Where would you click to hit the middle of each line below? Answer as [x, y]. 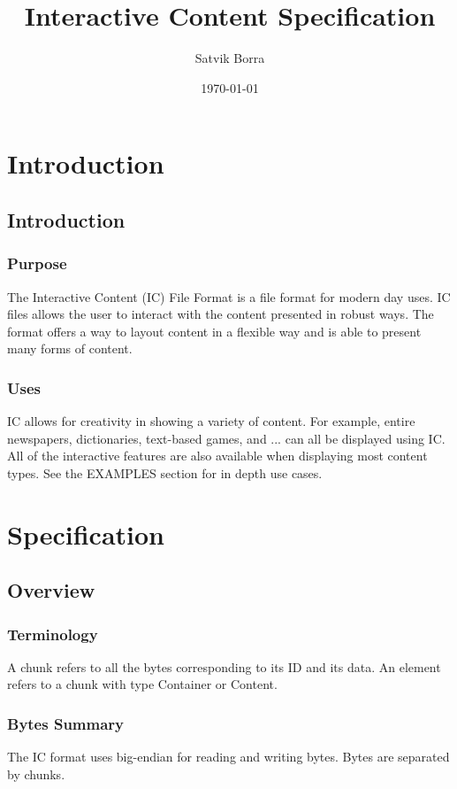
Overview [51, 590]
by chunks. [36, 774]
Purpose [37, 263]
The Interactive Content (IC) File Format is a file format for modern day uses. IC [229, 296]
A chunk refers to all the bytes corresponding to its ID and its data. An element [224, 666]
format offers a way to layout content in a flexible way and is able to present [214, 331]
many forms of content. [70, 348]
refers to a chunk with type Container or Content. [142, 684]
